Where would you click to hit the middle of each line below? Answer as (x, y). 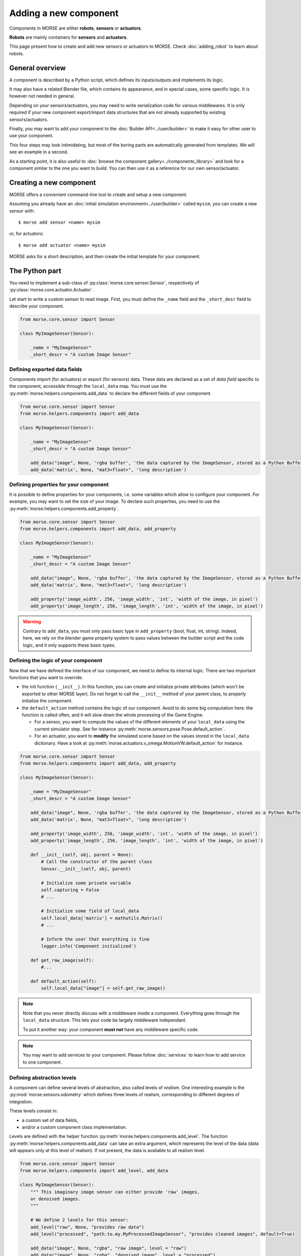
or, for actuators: (27, 234)
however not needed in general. (42, 96)
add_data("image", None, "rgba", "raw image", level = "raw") (108, 1248)
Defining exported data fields (46, 369)
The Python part (35, 271)
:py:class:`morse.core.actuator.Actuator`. (51, 290)
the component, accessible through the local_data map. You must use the (88, 386)
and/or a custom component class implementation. (74, 1127)
